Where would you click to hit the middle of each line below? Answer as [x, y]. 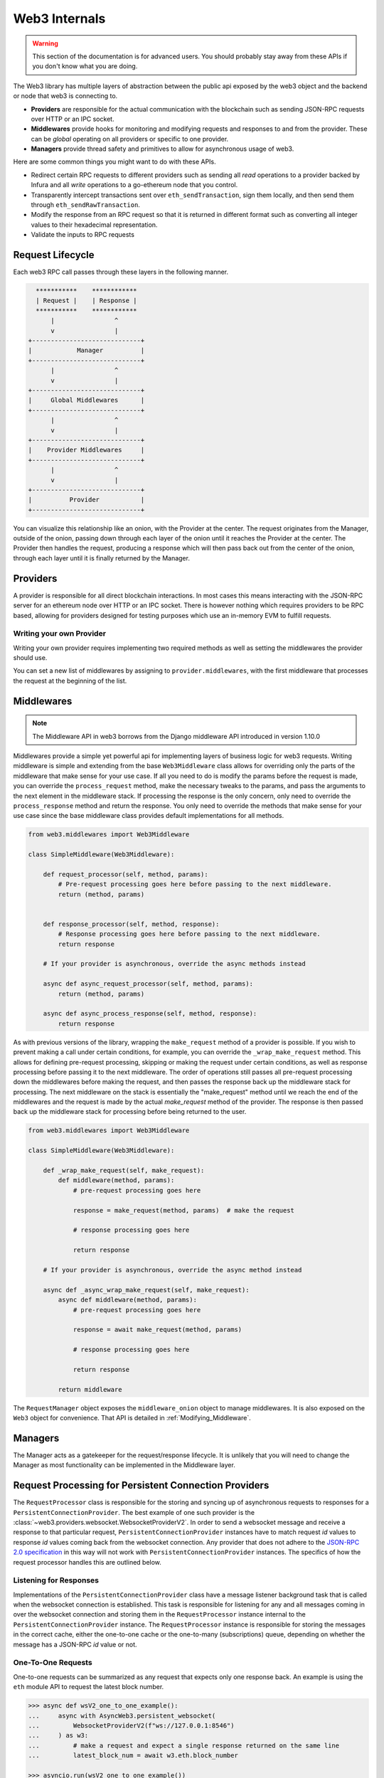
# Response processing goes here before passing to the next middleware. [190, 934]
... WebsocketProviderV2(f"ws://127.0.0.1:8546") [131, 1725]
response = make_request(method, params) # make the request [184, 1210]
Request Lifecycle [54, 255]
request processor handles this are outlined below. [87, 1562]
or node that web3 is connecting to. [65, 96]
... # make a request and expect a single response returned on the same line [184, 1745]
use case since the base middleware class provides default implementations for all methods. [149, 816]
